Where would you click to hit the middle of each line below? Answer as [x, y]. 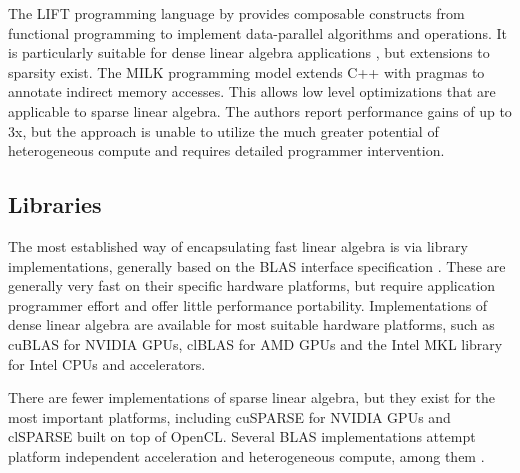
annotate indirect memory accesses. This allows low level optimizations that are [252, 91]
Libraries [55, 204]
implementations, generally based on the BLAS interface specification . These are [257, 265]
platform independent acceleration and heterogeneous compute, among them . [246, 455]
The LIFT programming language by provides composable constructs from [236, 13]
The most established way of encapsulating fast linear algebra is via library [238, 245]
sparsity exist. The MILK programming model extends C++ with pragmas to [246, 71]
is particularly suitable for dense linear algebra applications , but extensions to [249, 52]
